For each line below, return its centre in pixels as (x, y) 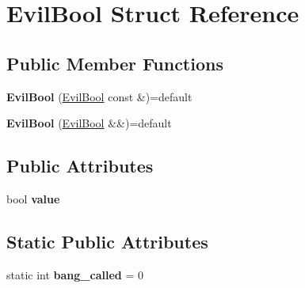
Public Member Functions (115, 63)
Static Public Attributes (107, 241)
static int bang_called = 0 (75, 274)
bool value (33, 198)
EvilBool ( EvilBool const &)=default (99, 96)
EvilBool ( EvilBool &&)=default (89, 123)
